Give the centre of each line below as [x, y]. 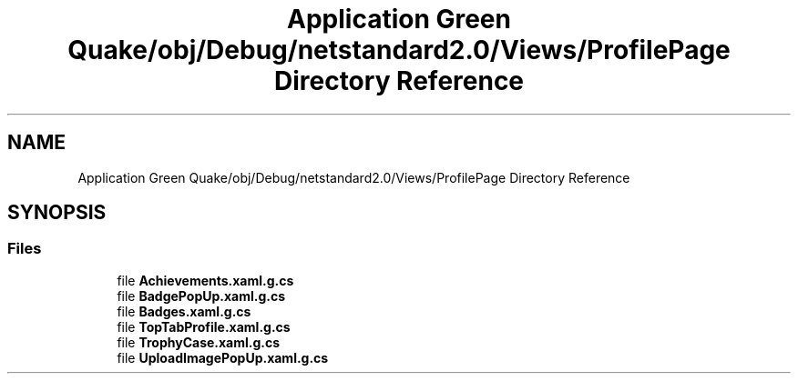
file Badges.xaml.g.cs [184, 311]
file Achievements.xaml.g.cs [205, 280]
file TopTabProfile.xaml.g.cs [204, 326]
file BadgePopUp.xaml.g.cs [201, 296]
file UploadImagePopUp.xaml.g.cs [223, 357]
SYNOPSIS [57, 213]
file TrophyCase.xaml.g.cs [199, 342]
